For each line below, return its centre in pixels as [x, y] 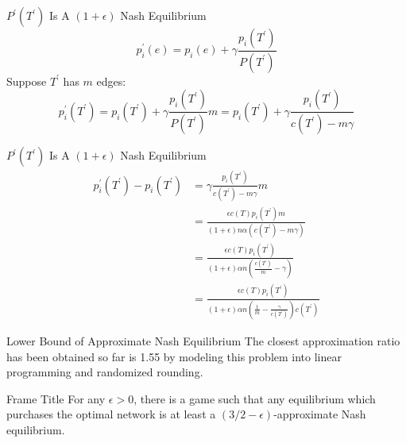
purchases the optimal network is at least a [111, 414]
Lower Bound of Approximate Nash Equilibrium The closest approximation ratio [203, 340]
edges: [111, 81]
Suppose [27, 81]
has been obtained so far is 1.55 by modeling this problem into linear [174, 356]
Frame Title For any [56, 398]
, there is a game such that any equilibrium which [255, 398]
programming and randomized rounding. [105, 372]
